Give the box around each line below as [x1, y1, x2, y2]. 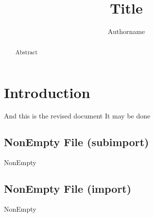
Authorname [107, 26, 145, 36]
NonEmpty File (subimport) [4, 134, 149, 150]
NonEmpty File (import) [4, 181, 132, 196]
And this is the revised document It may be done [4, 111, 151, 121]
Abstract [15, 48, 38, 56]
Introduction [4, 83, 90, 102]
